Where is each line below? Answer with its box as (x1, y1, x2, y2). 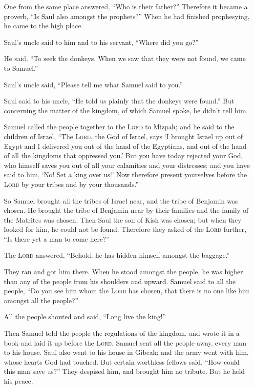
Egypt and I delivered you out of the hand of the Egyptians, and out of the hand (4, 141, 247, 151)
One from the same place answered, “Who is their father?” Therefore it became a (4, 1, 248, 11)
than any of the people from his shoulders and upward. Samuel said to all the (4, 276, 236, 286)
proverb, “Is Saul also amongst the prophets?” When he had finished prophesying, (4, 11, 250, 21)
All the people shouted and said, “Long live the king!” (4, 311, 166, 322)
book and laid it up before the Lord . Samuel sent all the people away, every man (4, 337, 247, 348)
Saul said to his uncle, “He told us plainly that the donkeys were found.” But (4, 96, 234, 106)
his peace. (4, 376, 33, 386)
